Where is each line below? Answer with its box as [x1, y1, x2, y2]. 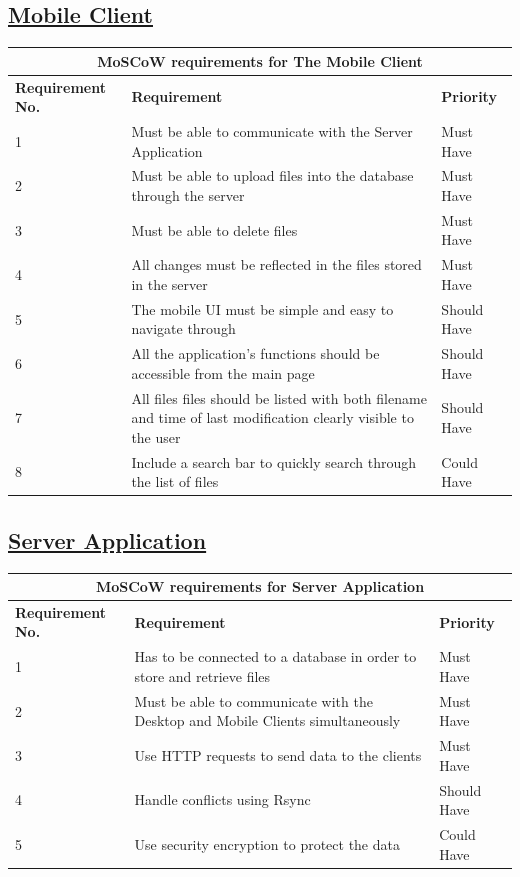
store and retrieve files [134, 665, 271, 686]
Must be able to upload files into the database [131, 165, 414, 186]
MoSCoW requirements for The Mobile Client [97, 50, 423, 71]
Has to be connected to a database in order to [134, 646, 417, 667]
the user [131, 426, 181, 447]
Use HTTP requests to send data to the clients [134, 744, 422, 765]
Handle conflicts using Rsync [134, 789, 311, 810]
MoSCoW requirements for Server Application [95, 576, 425, 597]
